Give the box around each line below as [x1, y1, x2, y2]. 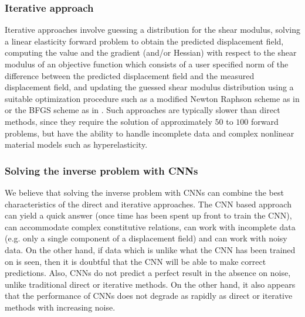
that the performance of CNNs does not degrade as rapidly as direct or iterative [5, 289, 293, 302]
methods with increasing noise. [5, 301, 116, 313]
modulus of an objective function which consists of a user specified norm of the [5, 58, 289, 70]
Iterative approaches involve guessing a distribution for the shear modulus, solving [5, 23, 300, 36]
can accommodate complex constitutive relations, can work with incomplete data [5, 220, 296, 233]
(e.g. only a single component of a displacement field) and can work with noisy [5, 232, 287, 244]
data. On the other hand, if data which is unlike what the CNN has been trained [5, 243, 296, 255]
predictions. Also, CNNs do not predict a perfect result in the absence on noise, [5, 267, 291, 279]
